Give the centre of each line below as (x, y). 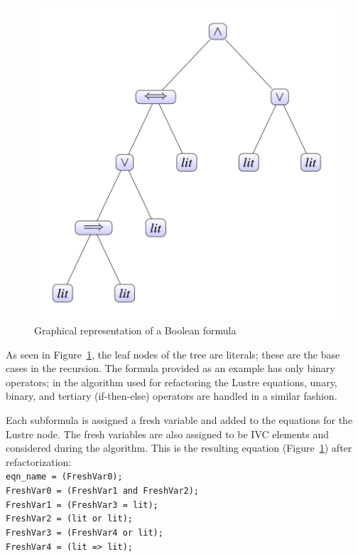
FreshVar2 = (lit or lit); (69, 519)
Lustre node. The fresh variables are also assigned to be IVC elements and (168, 434)
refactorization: (39, 461)
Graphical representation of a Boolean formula (135, 330)
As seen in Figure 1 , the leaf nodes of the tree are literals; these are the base (173, 354)
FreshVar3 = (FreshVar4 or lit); (85, 533)
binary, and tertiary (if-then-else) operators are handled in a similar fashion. (172, 396)
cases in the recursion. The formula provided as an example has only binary (170, 368)
